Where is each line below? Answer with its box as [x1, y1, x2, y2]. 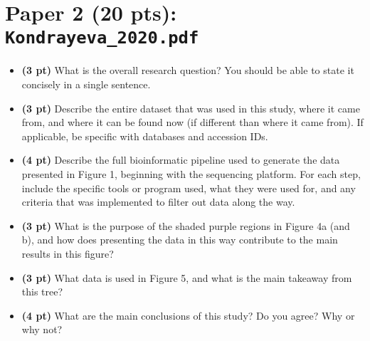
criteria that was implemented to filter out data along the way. [21, 194, 295, 209]
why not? [21, 322, 63, 337]
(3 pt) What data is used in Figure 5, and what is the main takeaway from [21, 270, 352, 285]
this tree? [21, 284, 63, 299]
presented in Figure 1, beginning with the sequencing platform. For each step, [21, 167, 361, 181]
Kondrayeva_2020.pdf [5, 28, 199, 48]
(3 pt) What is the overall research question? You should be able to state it [21, 63, 354, 78]
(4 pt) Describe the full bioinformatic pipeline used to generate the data [21, 152, 340, 167]
